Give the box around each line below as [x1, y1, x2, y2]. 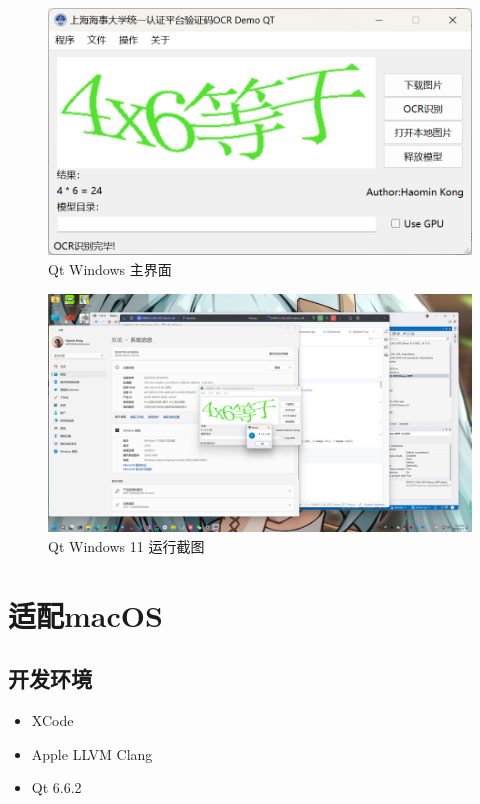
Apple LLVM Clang [31, 743, 153, 764]
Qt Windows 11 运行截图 [48, 535, 205, 556]
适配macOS [8, 594, 163, 635]
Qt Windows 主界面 [48, 259, 172, 280]
